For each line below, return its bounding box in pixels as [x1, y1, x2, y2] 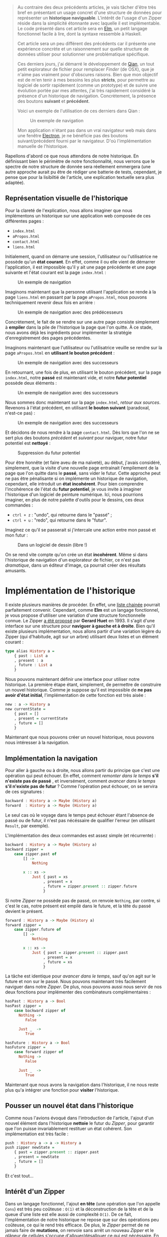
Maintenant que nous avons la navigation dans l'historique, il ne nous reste [5, 1082, 159, 1088]
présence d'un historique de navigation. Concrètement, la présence [17, 93, 157, 99]
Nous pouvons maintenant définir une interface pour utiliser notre [5, 676, 140, 682]
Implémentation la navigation [5, 754, 98, 763]
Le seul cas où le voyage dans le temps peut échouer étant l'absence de [5, 812, 155, 818]
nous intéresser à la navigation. [5, 739, 70, 746]
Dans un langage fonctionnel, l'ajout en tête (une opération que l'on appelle [5, 1200, 161, 1206]
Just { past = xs [31, 874, 68, 880]
